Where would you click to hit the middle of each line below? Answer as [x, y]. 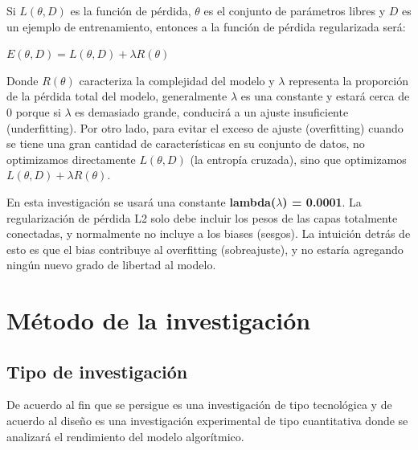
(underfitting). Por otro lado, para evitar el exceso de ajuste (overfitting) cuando [205, 127]
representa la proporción [348, 80]
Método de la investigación [159, 320]
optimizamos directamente [71, 159]
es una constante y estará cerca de [325, 96]
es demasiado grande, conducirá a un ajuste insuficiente [212, 111]
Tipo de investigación [97, 371]
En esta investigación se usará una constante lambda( [141, 201]
